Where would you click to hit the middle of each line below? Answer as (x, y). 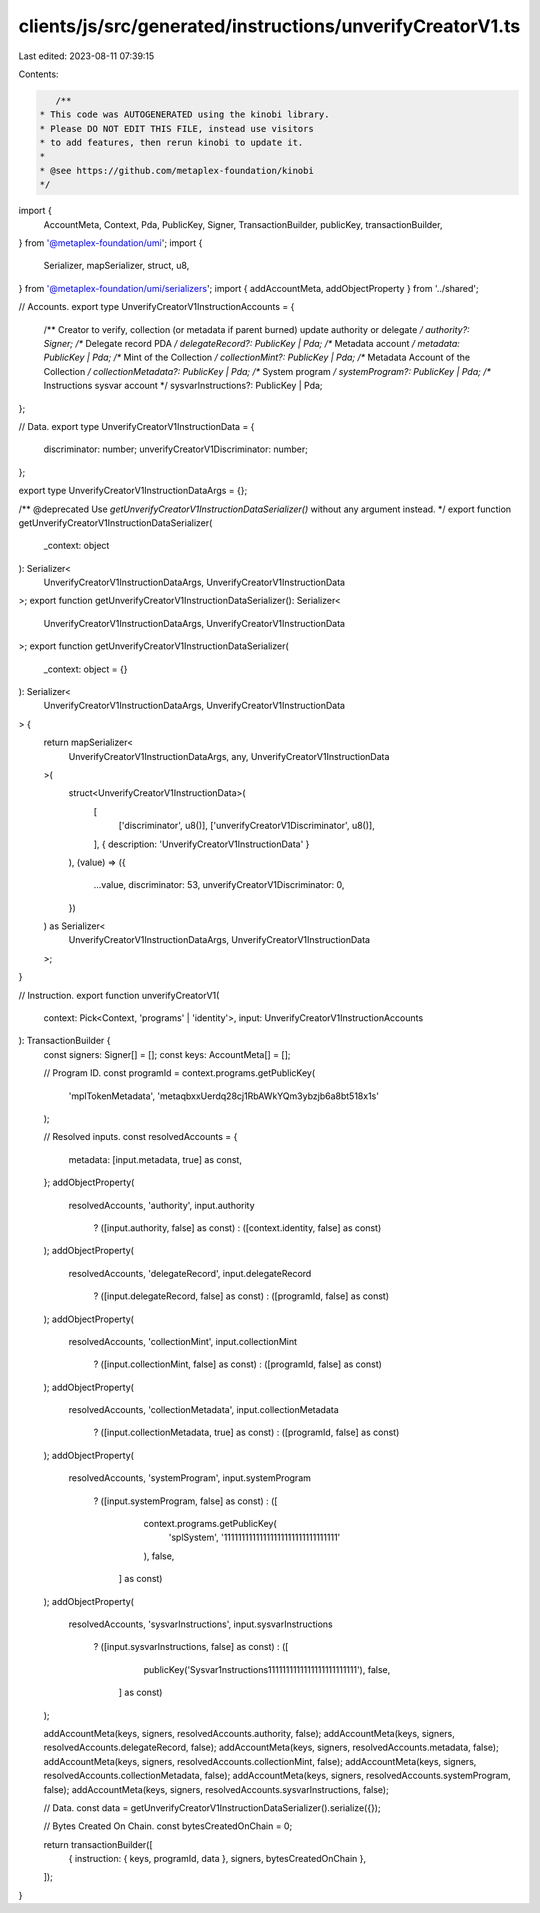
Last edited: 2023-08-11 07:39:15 (86, 56)
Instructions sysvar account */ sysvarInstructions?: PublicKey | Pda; (183, 386)
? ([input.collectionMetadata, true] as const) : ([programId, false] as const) (246, 1432)
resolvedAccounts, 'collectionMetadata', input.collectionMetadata (203, 1410)
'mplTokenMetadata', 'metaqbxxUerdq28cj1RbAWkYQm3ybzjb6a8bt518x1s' (224, 1096)
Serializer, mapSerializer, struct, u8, (116, 266)
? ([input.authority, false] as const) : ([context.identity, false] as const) (237, 1227)
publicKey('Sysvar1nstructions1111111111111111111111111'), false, (267, 1669)
